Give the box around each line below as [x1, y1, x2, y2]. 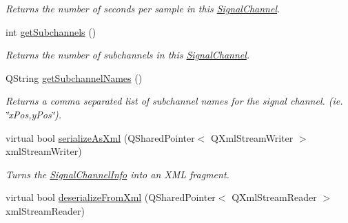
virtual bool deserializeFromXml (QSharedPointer [6, 190, 216, 204]
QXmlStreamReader [232, 190, 317, 204]
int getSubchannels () [6, 24, 96, 39]
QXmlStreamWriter [211, 130, 294, 145]
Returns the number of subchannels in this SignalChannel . [6, 47, 250, 62]
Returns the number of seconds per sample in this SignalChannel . [6, 1, 280, 15]
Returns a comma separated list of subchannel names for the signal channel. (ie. [6, 94, 343, 108]
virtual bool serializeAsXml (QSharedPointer [6, 130, 195, 145]
